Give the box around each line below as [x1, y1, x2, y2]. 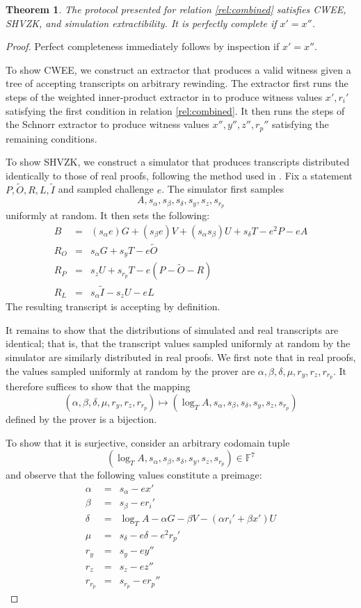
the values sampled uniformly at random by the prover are [6, 363, 255, 378]
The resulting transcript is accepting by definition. [6, 299, 220, 314]
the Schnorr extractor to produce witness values [6, 117, 209, 131]
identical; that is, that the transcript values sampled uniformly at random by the [6, 336, 351, 351]
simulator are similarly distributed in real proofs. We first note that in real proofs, [6, 349, 356, 364]
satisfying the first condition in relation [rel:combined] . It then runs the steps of [6, 103, 345, 118]
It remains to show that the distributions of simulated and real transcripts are [6, 322, 339, 337]
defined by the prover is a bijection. [6, 411, 157, 426]
